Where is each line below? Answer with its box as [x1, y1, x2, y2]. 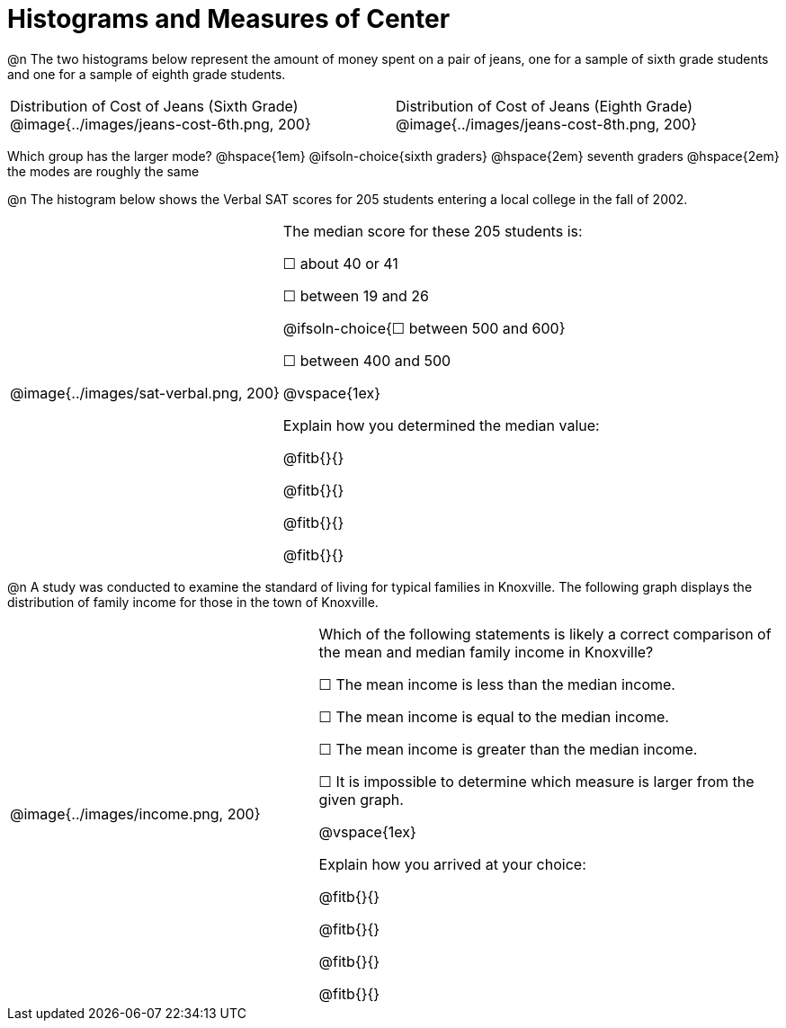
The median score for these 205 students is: [282, 221, 583, 240]
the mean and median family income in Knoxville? [318, 642, 654, 661]
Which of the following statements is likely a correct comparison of [318, 624, 772, 643]
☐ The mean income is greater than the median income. [318, 739, 698, 758]
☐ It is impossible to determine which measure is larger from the [318, 772, 755, 791]
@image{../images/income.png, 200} [10, 804, 261, 823]
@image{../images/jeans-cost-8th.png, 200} [396, 114, 697, 133]
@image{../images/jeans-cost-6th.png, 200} [10, 114, 311, 133]
